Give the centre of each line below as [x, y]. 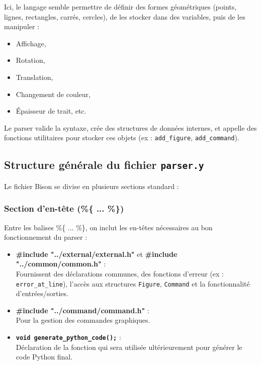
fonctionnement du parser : [46, 237]
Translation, [34, 77]
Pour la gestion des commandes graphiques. [83, 320]
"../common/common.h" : [61, 264]
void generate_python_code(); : [68, 337]
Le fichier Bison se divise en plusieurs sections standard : [92, 186]
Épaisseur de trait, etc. [51, 111]
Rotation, [30, 60]
